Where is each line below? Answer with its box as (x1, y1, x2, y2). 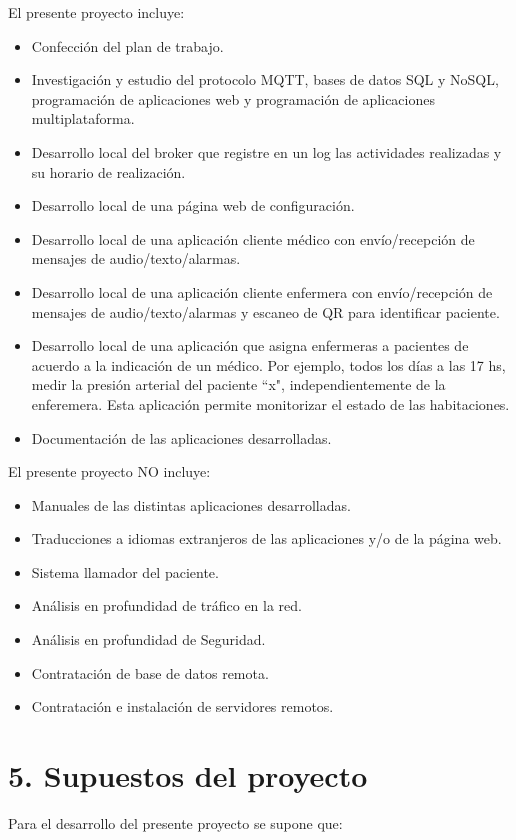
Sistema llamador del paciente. (31, 561, 219, 582)
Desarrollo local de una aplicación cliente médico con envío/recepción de (31, 228, 475, 249)
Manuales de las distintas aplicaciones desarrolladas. (31, 494, 351, 515)
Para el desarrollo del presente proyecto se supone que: (8, 812, 343, 833)
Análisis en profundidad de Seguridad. (31, 629, 266, 650)
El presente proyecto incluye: (8, 2, 185, 22)
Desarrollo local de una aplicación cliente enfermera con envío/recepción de (31, 281, 493, 302)
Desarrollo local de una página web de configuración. (31, 195, 355, 216)
